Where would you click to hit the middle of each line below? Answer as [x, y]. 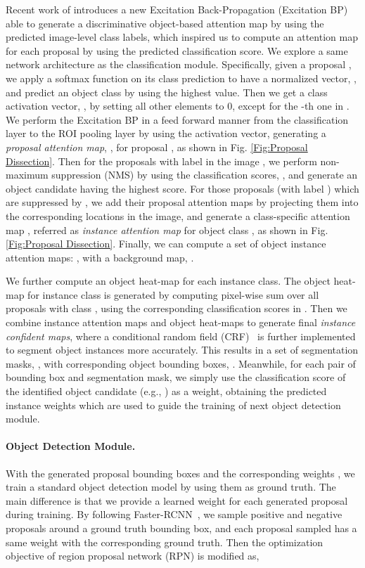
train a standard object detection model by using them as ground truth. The [171, 487]
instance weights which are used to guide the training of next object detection [173, 405]
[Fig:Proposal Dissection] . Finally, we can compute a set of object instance [166, 244]
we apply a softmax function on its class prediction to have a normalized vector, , [181, 78]
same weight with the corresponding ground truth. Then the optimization [165, 542]
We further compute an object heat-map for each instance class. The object [168, 281]
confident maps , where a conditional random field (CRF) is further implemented [181, 336]
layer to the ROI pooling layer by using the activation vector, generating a [166, 133]
